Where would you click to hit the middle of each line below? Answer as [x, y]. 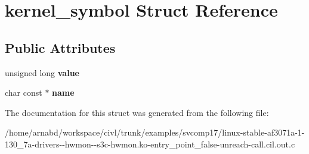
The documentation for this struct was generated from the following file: [137, 112]
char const [24, 92]
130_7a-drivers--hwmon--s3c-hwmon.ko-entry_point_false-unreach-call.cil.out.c [150, 144]
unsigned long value [42, 72]
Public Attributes [60, 47]
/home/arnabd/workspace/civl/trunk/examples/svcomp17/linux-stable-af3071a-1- [155, 132]
